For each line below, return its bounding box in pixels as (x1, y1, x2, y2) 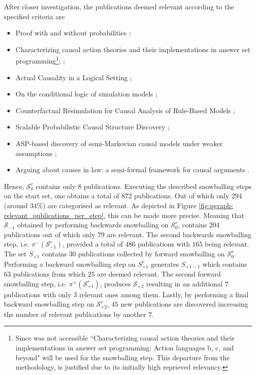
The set (4, 249, 27, 259)
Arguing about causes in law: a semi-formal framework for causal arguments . (15, 164, 250, 175)
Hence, (4, 181, 24, 191)
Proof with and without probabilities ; (15, 28, 131, 38)
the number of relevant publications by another (4, 309, 146, 319)
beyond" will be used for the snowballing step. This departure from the (15, 352, 230, 362)
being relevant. (205, 239, 249, 249)
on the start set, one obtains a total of (4, 190, 119, 201)
